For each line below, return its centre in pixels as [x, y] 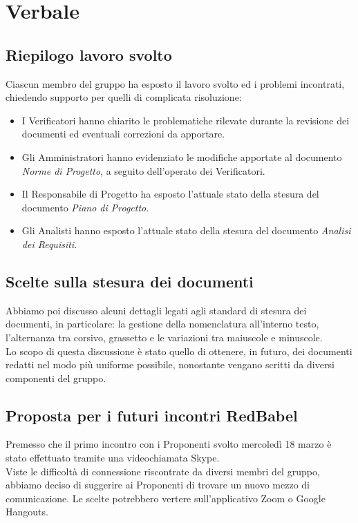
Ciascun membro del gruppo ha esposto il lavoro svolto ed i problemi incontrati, [175, 83]
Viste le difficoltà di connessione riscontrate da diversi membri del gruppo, [163, 471]
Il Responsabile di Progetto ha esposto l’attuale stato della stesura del [170, 194]
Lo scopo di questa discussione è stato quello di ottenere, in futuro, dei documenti [179, 351]
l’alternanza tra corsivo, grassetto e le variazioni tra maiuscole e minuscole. [164, 337]
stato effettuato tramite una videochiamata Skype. [113, 458]
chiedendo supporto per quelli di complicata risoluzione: [124, 97]
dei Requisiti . [49, 244]
